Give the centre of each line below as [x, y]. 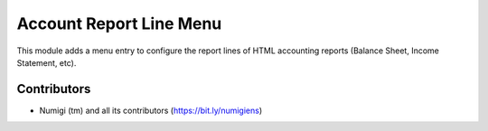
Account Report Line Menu [119, 23]
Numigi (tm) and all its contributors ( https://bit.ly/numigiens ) [151, 110]
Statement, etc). [47, 62]
